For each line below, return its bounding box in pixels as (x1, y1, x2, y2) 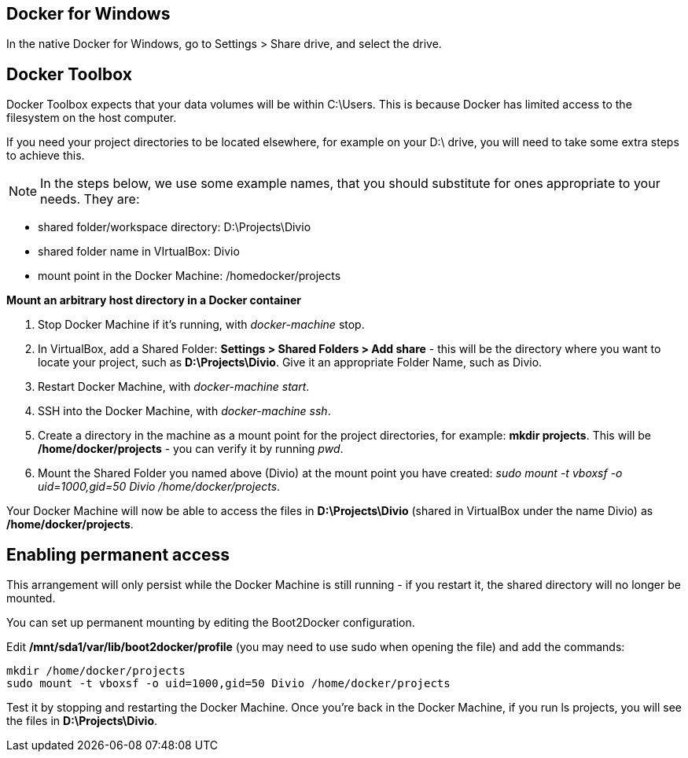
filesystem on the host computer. (6, 111, 177, 125)
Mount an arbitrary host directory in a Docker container (6, 293, 301, 307)
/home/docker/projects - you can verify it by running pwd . (38, 442, 344, 456)
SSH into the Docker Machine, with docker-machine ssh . (38, 404, 331, 418)
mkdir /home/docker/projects (6, 664, 186, 678)
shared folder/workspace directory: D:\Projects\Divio (38, 220, 311, 234)
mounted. (6, 591, 56, 605)
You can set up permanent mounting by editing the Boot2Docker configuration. (6, 616, 415, 630)
